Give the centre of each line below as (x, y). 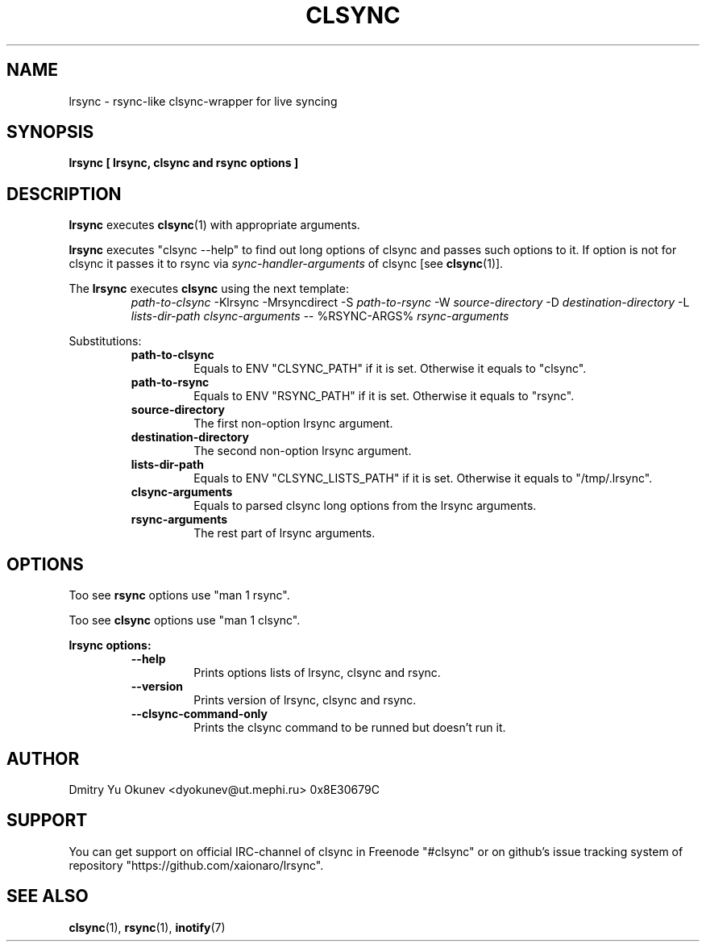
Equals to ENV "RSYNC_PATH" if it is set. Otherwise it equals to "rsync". (384, 396)
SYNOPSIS (50, 132)
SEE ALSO (48, 896)
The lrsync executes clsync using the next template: (209, 289)
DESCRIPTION (64, 194)
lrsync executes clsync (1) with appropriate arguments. (214, 225)
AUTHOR (43, 758)
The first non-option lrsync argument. (293, 424)
